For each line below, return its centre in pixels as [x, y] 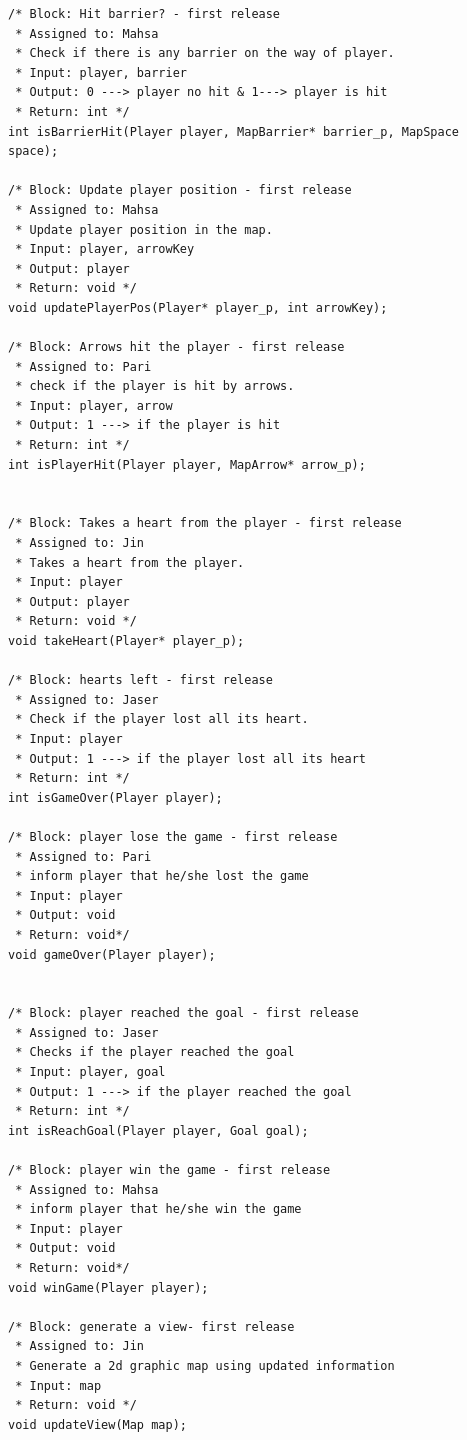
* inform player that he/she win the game [158, 1209]
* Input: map [58, 1385]
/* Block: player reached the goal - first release [183, 1013]
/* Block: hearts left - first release [140, 680]
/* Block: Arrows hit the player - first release [176, 347]
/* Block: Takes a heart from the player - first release [205, 523]
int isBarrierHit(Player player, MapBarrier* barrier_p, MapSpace [234, 131]
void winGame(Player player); [108, 1287]
